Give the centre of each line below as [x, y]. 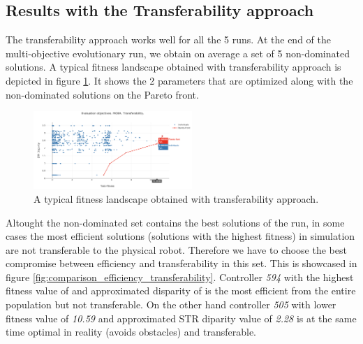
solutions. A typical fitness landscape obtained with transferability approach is [173, 67]
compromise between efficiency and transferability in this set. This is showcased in [181, 263]
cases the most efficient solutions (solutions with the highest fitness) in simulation [180, 236]
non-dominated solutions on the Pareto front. [102, 94]
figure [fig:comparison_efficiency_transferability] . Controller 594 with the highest [180, 277]
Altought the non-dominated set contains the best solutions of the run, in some [175, 222]
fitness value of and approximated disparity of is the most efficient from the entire [181, 291]
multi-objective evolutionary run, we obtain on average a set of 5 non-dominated [178, 53]
